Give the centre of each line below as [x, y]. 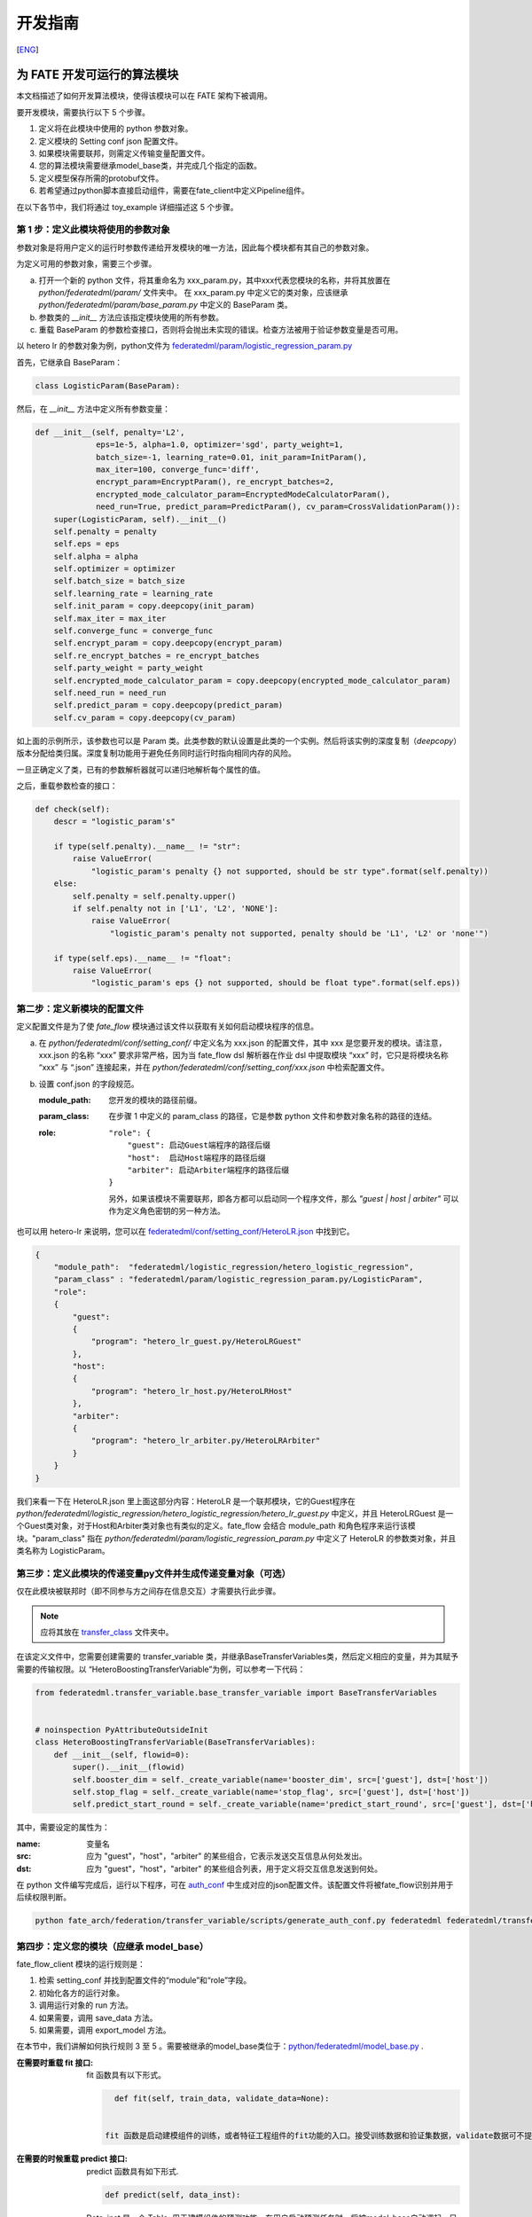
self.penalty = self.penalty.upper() [154, 896]
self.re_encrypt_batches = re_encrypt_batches [157, 655]
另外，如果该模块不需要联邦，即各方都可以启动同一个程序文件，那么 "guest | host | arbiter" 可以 [284, 1198]
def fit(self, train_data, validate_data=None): [222, 2099]
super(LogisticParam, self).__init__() [141, 519]
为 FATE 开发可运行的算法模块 [98, 75]
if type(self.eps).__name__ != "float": [143, 958]
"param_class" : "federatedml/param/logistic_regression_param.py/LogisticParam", [239, 1280]
